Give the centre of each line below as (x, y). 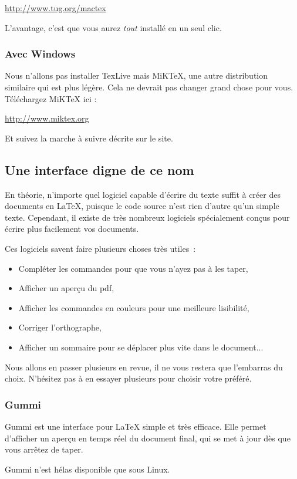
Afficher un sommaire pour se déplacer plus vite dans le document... (141, 347)
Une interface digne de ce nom (99, 169)
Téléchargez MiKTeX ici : (51, 98)
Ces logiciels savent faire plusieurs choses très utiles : (100, 248)
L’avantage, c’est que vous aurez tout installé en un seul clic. (113, 27)
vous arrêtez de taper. (44, 449)
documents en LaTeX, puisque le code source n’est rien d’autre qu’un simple (142, 206)
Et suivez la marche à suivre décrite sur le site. (89, 138)
